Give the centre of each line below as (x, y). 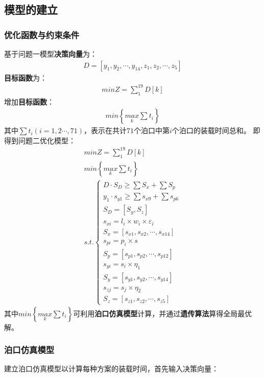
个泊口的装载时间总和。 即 (216, 130)
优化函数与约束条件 (42, 34)
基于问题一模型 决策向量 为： (51, 54)
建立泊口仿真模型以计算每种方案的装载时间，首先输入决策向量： (111, 369)
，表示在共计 (105, 130)
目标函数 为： (26, 77)
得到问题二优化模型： (40, 140)
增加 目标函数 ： (29, 101)
